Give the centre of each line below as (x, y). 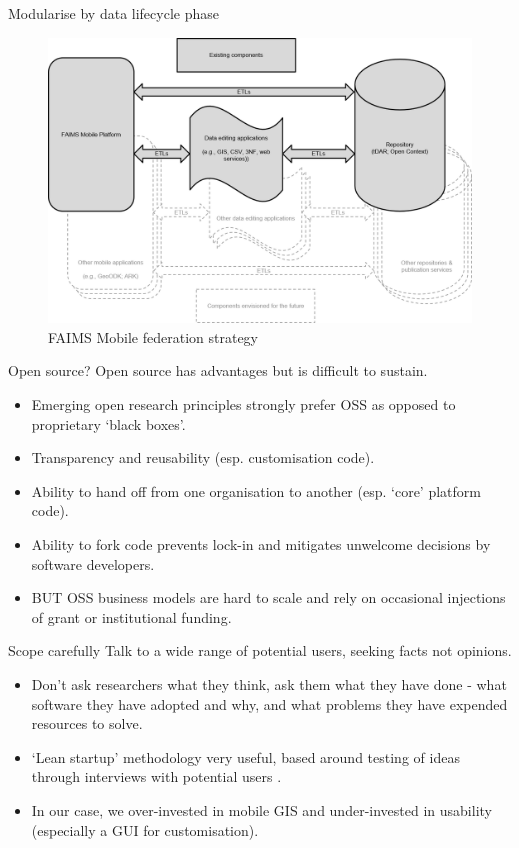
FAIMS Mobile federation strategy (153, 336)
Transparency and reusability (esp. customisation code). (203, 457)
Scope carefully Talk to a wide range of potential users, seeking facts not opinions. (260, 650)
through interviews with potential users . (156, 776)
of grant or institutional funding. (131, 616)
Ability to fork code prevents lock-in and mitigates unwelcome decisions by (261, 544)
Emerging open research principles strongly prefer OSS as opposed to (243, 404)
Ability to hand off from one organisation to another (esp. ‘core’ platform (256, 490)
